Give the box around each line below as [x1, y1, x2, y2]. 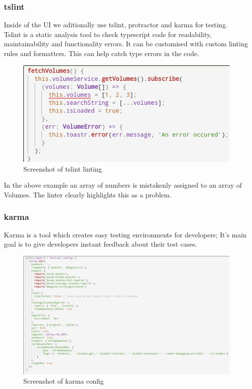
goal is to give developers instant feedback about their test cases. [4, 239, 198, 249]
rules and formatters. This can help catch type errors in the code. [4, 48, 199, 58]
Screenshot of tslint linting [23, 163, 102, 174]
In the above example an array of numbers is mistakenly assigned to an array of [4, 180, 242, 190]
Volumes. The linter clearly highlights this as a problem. [4, 189, 172, 199]
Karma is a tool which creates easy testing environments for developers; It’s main [4, 229, 247, 239]
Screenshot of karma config [23, 376, 104, 386]
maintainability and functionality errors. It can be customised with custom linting [4, 39, 248, 49]
